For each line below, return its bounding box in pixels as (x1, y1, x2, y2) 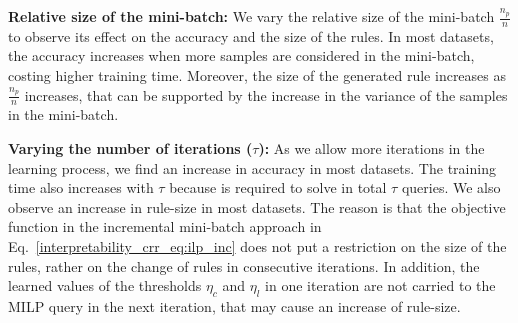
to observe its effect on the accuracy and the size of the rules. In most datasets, (8, 25, 494, 46)
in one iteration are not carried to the (265, 275, 496, 296)
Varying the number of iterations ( (8, 138, 253, 159)
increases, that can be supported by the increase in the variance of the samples (24, 84, 508, 105)
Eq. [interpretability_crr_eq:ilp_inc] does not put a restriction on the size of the (8, 236, 507, 256)
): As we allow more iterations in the (258, 138, 485, 159)
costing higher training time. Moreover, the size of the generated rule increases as (8, 65, 507, 86)
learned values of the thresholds (8, 275, 202, 296)
